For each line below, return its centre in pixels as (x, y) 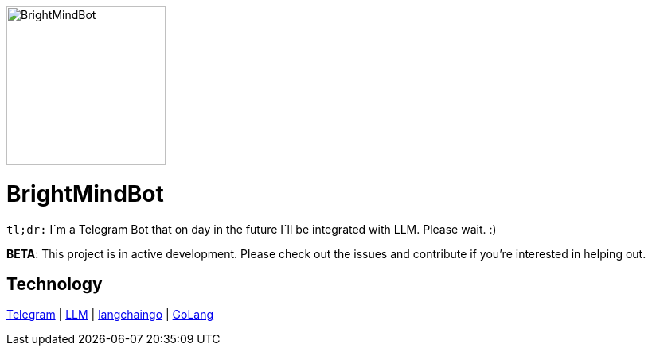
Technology (55, 284)
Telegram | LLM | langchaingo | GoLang (110, 315)
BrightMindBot (85, 193)
